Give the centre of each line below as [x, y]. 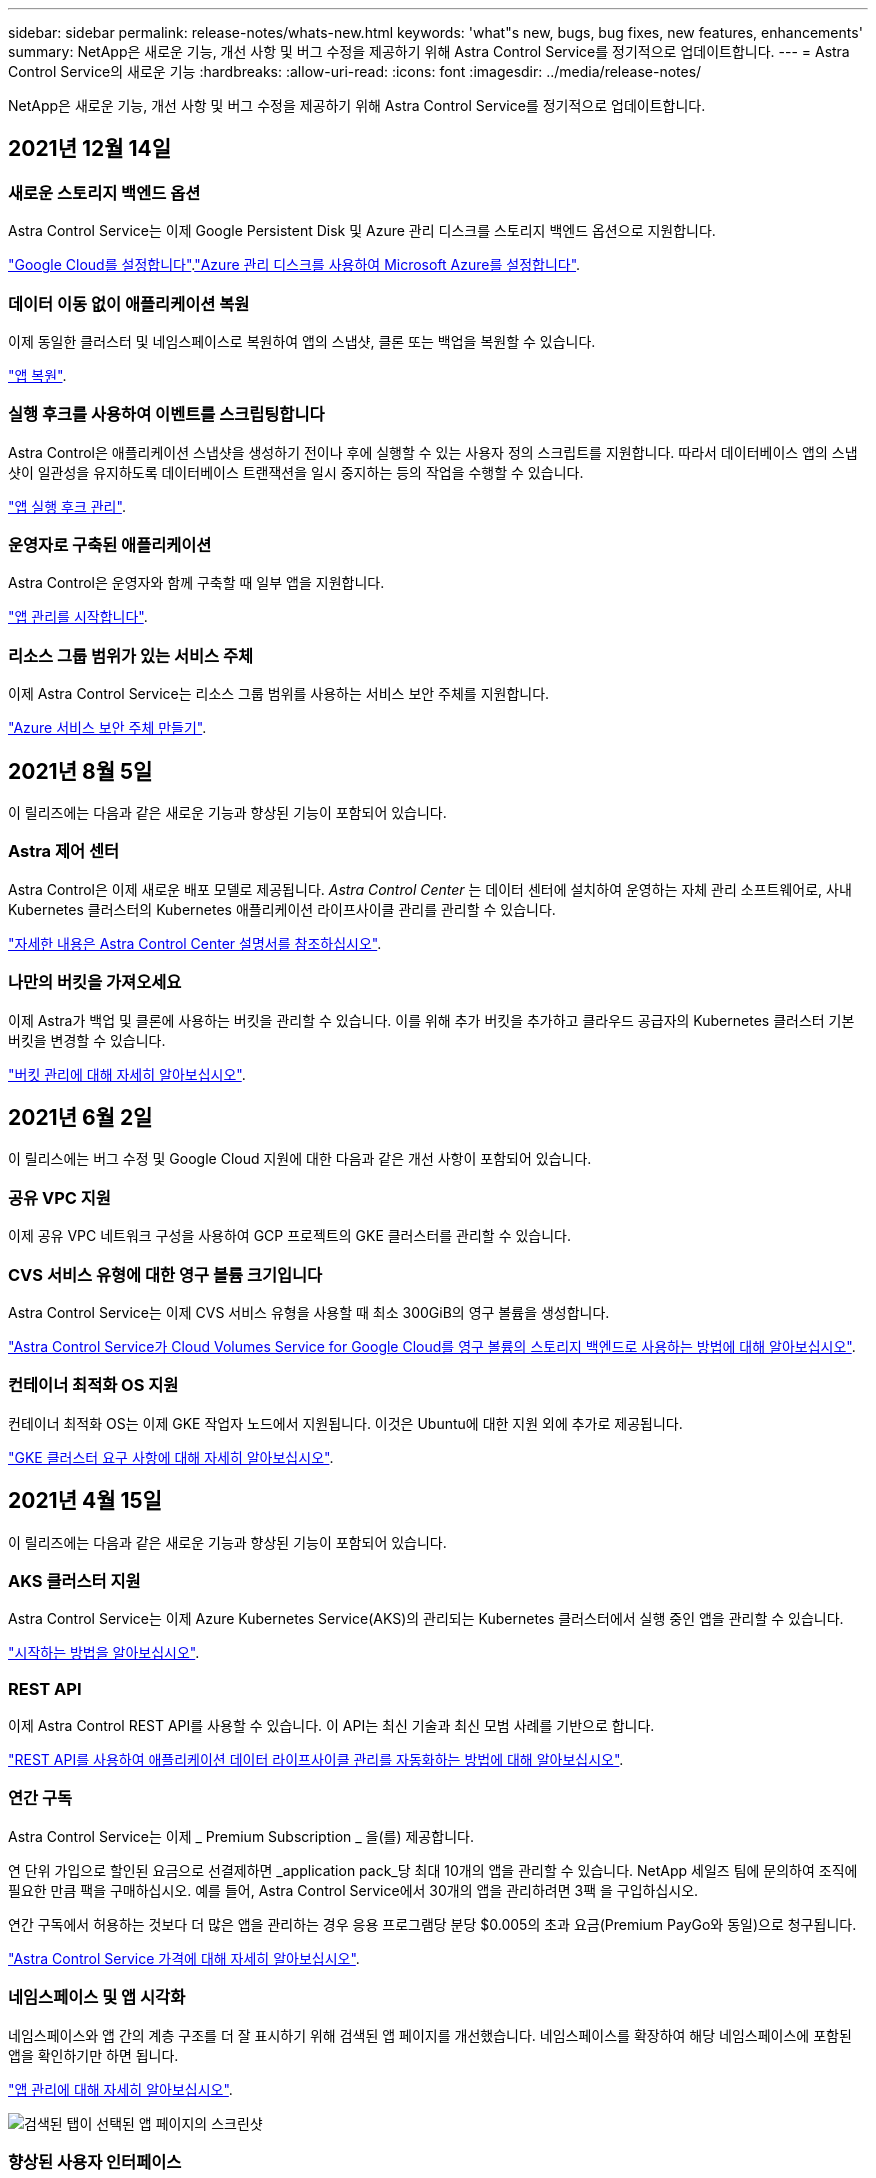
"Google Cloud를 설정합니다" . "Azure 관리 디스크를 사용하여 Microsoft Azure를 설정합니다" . [294, 265]
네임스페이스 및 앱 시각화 [97, 1997]
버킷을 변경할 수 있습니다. [87, 1040]
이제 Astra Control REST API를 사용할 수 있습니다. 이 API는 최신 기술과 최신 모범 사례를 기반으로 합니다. [331, 1725]
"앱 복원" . [37, 375]
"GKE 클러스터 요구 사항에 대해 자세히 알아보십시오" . [171, 1457]
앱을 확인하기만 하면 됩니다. [93, 2055]
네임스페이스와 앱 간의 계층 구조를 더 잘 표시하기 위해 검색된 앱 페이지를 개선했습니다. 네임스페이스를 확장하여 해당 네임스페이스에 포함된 [430, 2035]
